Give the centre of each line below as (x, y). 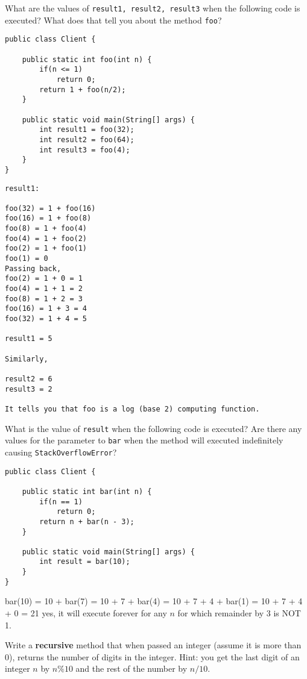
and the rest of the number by (131, 668)
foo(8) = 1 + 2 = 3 (44, 299)
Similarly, (27, 359)
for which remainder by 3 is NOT (239, 613)
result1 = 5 (29, 339)
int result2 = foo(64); (87, 139)
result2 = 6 (29, 379)
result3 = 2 (29, 389)
